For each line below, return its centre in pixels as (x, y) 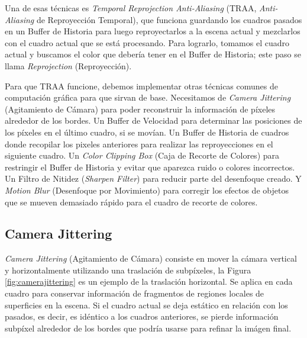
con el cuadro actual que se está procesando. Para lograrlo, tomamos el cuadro (147, 42)
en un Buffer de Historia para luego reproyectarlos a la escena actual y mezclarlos (153, 31)
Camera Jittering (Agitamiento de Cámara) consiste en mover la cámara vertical (151, 258)
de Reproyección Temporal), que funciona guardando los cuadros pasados (169, 19)
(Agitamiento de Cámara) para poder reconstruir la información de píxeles (140, 109)
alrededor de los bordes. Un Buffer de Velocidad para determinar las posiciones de (153, 120)
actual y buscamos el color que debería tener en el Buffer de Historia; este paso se (153, 54)
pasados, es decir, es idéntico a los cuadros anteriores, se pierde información (142, 316)
